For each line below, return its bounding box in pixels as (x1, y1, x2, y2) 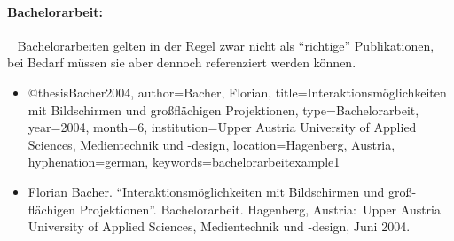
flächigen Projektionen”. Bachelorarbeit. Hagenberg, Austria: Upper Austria (27, 199, 442, 218)
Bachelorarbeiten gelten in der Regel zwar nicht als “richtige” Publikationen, (17, 35, 434, 54)
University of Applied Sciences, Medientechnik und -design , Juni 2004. (27, 217, 411, 236)
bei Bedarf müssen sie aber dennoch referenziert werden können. (7, 53, 356, 72)
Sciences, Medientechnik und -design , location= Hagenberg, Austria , (27, 135, 395, 153)
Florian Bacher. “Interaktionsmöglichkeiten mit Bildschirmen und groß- (27, 182, 417, 200)
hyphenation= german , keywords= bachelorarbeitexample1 (27, 152, 340, 171)
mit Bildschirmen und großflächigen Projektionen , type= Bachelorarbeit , (27, 100, 419, 119)
